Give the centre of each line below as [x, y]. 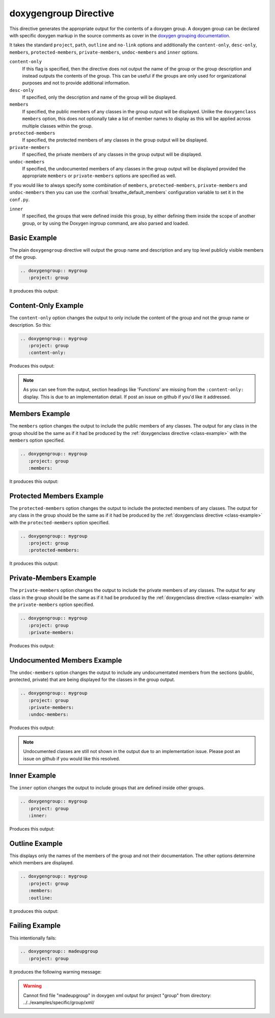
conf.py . [20, 200]
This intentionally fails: [33, 938]
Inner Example [33, 776]
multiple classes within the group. [57, 126]
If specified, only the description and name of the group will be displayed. [99, 98]
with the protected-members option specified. [60, 522]
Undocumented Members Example [66, 660]
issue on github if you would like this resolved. [72, 759]
